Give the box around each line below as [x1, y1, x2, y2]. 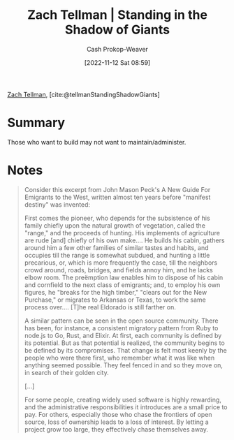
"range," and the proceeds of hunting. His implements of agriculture [24, 228, 220, 237]
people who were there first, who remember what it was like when [24, 353, 215, 362]
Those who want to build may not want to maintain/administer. [7, 138, 187, 146]
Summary [7, 115, 65, 131]
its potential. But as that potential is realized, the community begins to [24, 339, 225, 347]
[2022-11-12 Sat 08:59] [84, 58, 151, 66]
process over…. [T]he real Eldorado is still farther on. [24, 302, 177, 311]
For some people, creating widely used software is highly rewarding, [24, 395, 222, 404]
